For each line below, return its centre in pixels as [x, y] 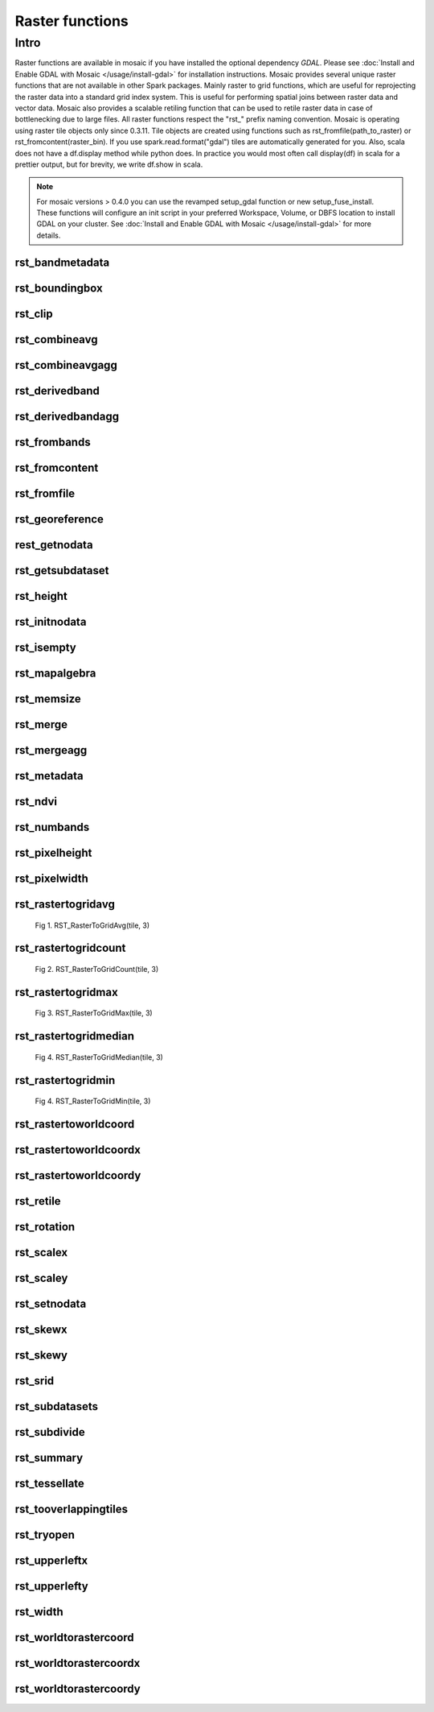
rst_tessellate [49, 1484]
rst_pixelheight [53, 853]
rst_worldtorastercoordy [78, 1689]
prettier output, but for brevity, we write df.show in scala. [109, 164]
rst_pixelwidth [51, 879]
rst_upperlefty [51, 1586]
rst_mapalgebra [55, 673]
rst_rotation [45, 1227]
